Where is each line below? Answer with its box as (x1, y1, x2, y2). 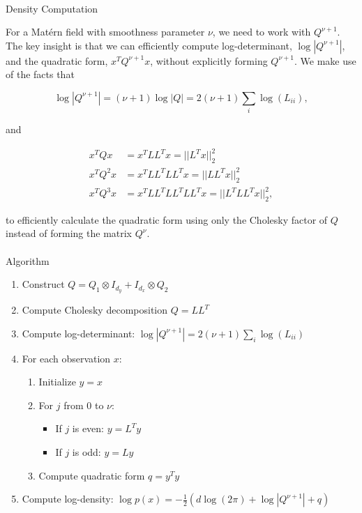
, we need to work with (212, 24, 311, 39)
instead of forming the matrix (6, 226, 133, 240)
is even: (72, 421, 105, 436)
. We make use (294, 53, 356, 68)
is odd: (72, 445, 101, 459)
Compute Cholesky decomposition (22, 303, 168, 317)
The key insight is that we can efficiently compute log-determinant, (6, 38, 292, 52)
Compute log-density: (22, 491, 114, 506)
